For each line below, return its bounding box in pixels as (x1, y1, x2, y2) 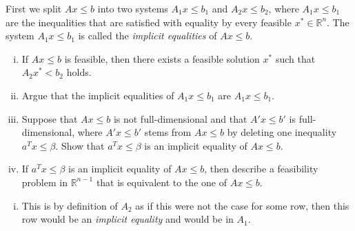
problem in (21, 174, 68, 189)
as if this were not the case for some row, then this (135, 198, 349, 212)
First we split (6, 1, 62, 15)
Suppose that (21, 111, 78, 125)
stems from (144, 125, 192, 139)
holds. (66, 65, 92, 79)
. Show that (55, 138, 105, 152)
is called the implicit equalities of (78, 28, 217, 43)
